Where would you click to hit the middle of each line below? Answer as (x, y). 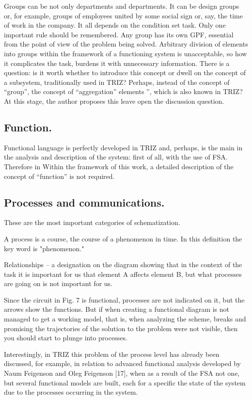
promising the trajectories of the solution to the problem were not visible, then (121, 328)
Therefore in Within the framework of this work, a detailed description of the (119, 166)
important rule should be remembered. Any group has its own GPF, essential (119, 34)
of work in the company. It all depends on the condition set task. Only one (115, 25)
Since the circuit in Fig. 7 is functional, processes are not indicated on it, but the (124, 299)
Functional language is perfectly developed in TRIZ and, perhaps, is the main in (123, 147)
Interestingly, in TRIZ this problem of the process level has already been (112, 354)
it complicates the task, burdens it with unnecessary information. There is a (117, 63)
